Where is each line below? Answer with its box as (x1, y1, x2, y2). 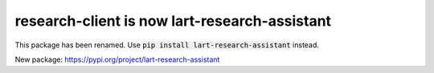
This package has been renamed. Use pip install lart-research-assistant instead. (14, 40, 319, 50)
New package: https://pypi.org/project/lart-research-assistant (14, 55, 220, 64)
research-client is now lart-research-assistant (14, 12, 332, 30)
